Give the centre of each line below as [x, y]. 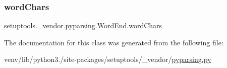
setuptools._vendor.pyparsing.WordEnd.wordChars [83, 25]
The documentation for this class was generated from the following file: [114, 42]
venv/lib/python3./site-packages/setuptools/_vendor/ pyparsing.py [108, 59]
